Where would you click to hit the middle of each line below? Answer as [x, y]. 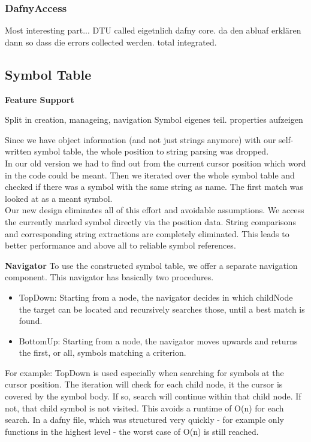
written [18, 151]
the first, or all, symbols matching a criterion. [102, 352]
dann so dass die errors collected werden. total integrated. [111, 42]
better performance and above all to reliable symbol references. [120, 245]
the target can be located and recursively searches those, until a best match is [162, 309]
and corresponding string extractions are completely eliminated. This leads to [147, 233]
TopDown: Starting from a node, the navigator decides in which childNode [156, 297]
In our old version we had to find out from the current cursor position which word [155, 163]
